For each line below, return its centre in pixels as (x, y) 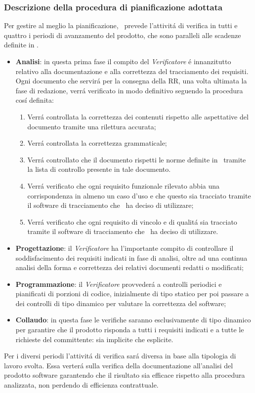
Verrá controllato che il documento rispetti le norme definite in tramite (137, 159)
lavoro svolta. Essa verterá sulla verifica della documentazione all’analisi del (119, 365)
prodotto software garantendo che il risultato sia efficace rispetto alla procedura (125, 375)
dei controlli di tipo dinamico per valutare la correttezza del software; (121, 303)
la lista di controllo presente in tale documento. (99, 169)
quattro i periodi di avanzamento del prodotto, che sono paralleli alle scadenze (123, 35)
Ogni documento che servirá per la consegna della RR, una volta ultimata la (131, 81)
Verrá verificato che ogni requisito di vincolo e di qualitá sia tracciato (132, 221)
